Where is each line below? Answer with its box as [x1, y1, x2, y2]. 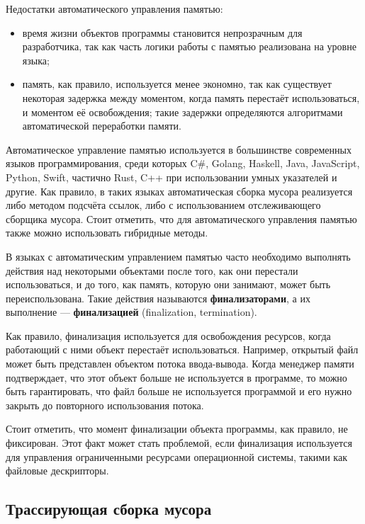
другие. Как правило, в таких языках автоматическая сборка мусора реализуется [6, 183, 353, 198]
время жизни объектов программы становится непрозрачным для [22, 25, 303, 40]
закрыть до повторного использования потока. [6, 397, 204, 412]
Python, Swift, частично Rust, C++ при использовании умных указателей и [6, 169, 337, 184]
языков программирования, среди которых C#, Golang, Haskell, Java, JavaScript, [6, 156, 360, 171]
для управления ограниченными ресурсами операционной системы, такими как [6, 449, 347, 464]
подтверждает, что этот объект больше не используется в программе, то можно [6, 370, 347, 385]
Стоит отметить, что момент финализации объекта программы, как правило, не [6, 421, 348, 436]
